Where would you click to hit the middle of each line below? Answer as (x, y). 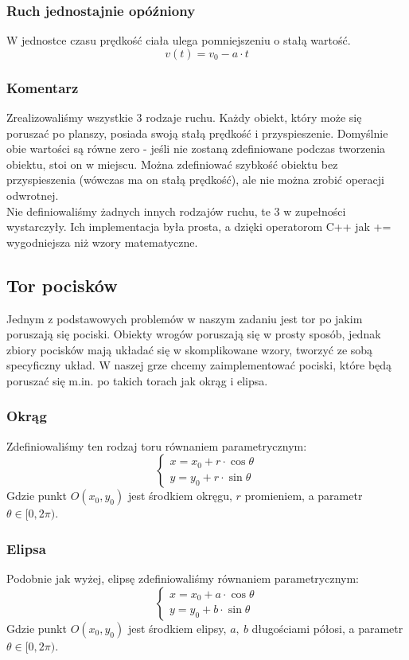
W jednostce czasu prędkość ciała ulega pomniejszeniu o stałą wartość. (179, 40)
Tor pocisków (62, 285)
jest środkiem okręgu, (180, 496)
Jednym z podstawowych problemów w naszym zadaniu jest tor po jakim (185, 318)
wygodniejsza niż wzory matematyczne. (102, 242)
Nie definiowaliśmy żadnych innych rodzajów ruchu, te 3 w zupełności (176, 211)
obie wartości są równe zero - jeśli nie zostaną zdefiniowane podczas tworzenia (196, 148)
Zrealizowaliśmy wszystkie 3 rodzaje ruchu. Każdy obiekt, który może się (184, 117)
